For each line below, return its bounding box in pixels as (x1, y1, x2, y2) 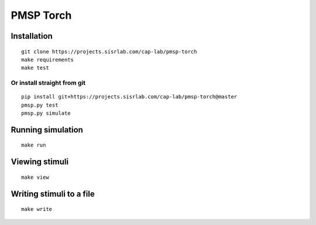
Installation (11, 31, 53, 41)
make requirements (21, 56, 74, 63)
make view (21, 173, 49, 180)
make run (21, 142, 46, 149)
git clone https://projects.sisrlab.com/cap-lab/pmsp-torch (21, 48, 197, 55)
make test (21, 64, 49, 71)
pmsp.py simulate (21, 110, 71, 117)
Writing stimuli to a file (11, 189, 95, 199)
